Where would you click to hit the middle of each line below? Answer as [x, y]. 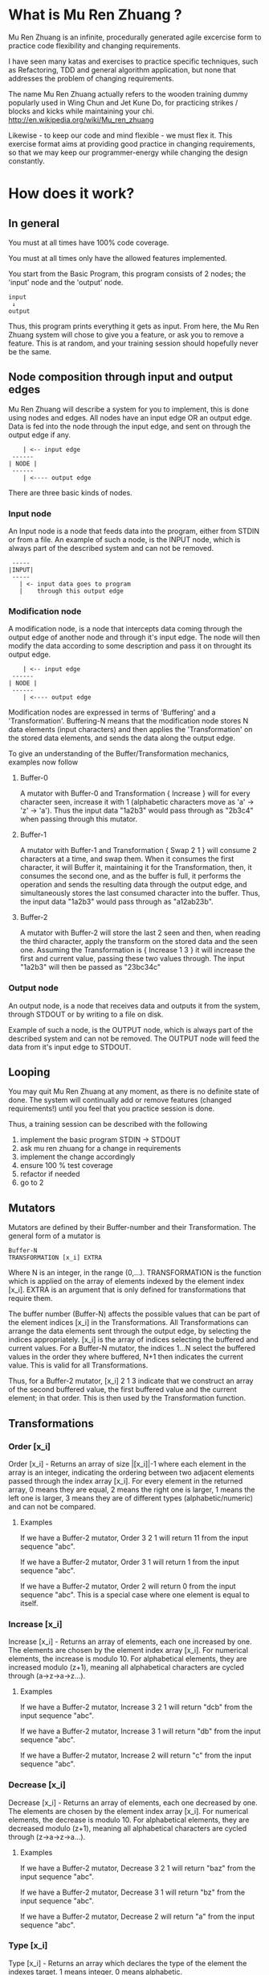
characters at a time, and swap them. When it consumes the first [127, 859]
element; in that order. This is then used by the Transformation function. [127, 1398]
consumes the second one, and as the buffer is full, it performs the [130, 876]
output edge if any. [39, 435]
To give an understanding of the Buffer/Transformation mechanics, [118, 754]
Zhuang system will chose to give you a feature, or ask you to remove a [126, 334]
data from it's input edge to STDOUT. [70, 1047]
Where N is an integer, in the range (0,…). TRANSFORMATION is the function [135, 1273]
